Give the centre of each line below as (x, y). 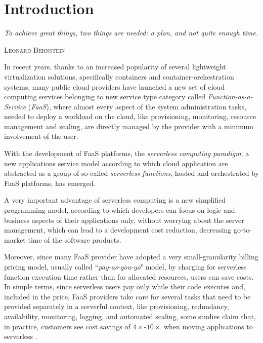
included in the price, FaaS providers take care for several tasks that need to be (127, 296)
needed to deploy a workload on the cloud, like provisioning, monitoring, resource (130, 116)
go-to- (243, 230)
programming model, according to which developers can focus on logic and (120, 210)
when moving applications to (208, 326)
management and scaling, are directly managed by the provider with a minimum (129, 126)
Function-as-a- (230, 97)
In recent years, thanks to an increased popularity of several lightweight (115, 67)
